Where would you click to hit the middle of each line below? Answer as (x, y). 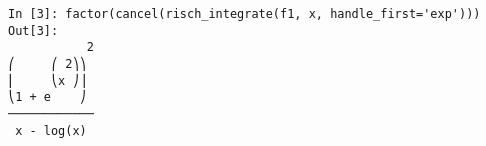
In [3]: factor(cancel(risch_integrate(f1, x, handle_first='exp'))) (244, 14)
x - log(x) (51, 130)
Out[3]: (33, 30)
